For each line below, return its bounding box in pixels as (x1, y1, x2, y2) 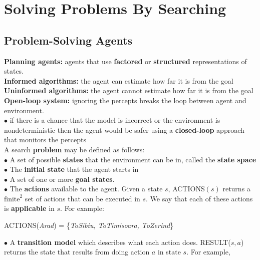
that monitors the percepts (4, 134, 86, 145)
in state (157, 246, 181, 257)
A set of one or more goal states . (10, 173, 115, 184)
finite (4, 195, 20, 203)
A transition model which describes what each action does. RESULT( (10, 236, 231, 247)
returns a (222, 183, 250, 194)
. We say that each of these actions (146, 193, 253, 203)
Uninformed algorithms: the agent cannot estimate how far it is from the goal (4, 85, 253, 96)
